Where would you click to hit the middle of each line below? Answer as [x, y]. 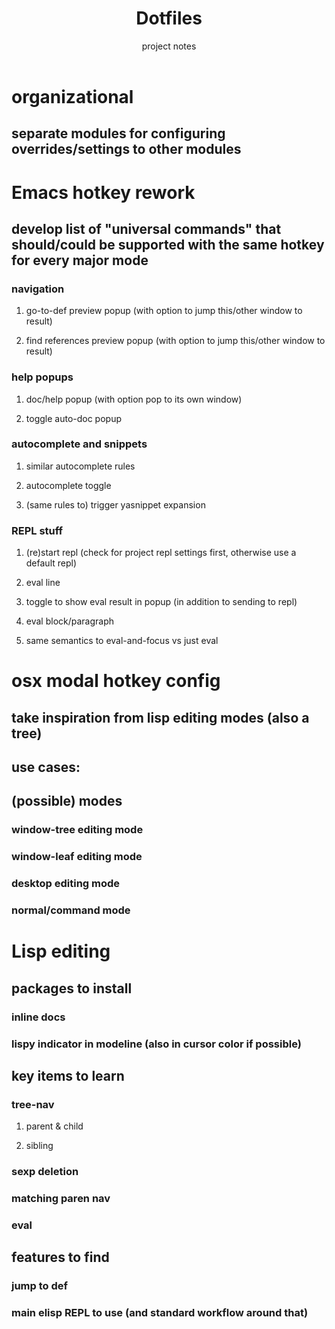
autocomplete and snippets [79, 444]
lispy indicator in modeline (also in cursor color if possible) [156, 1044]
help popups [42, 377]
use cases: [46, 767]
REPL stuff [37, 530]
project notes [169, 46]
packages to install [72, 988]
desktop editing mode [66, 884]
